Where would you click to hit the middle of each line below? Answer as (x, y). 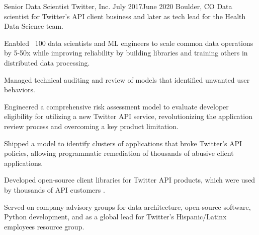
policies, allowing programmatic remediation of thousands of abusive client (119, 153)
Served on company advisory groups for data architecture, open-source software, (127, 207)
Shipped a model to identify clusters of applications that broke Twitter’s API (123, 143)
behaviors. (20, 90)
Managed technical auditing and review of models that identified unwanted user (127, 79)
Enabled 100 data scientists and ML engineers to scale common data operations (129, 43)
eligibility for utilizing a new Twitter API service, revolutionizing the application (128, 116)
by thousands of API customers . (55, 189)
